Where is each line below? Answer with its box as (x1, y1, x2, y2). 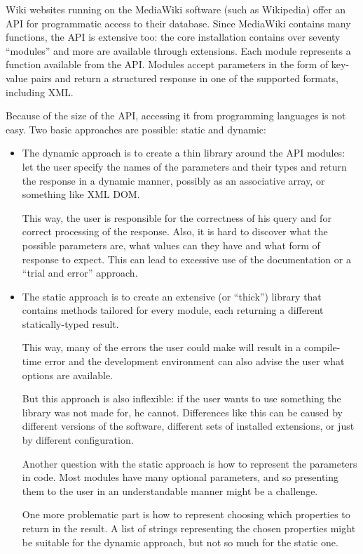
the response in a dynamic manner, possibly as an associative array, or (22, 173, 325, 187)
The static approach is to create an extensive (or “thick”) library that (22, 289, 322, 303)
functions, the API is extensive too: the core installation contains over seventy (6, 29, 341, 44)
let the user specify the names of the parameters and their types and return (22, 159, 347, 173)
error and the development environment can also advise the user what (44, 354, 345, 369)
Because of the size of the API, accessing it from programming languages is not (6, 108, 346, 123)
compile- (303, 340, 341, 355)
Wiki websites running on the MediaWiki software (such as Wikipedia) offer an (6, 2, 346, 16)
